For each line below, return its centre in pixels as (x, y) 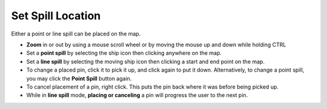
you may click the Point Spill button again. (79, 78)
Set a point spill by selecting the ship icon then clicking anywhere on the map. (124, 53)
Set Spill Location (56, 16)
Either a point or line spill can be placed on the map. (76, 34)
